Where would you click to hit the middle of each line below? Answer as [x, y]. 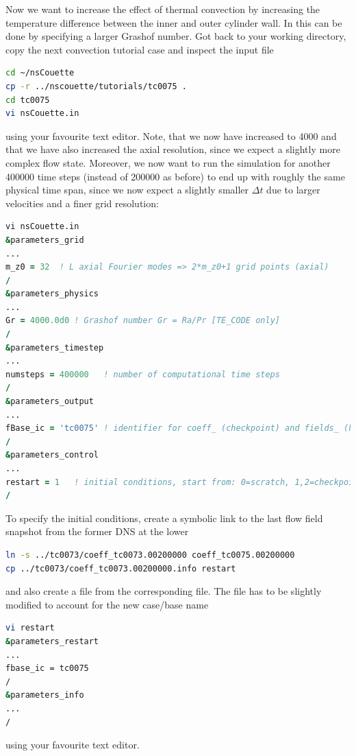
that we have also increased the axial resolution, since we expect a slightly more [173, 149]
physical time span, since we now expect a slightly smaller [127, 190]
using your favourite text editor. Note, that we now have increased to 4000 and [171, 135]
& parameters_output [50, 402]
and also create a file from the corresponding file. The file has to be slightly [164, 591]
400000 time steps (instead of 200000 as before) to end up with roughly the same [175, 176]
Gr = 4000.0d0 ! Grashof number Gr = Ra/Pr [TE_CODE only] [143, 321]
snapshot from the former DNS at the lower [97, 531]
